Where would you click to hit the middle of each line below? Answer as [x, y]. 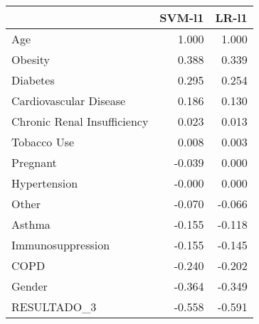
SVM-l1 [182, 17]
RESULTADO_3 [54, 307]
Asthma [31, 224]
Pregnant [34, 162]
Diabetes [33, 80]
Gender [30, 286]
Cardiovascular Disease [69, 101]
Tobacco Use [43, 142]
